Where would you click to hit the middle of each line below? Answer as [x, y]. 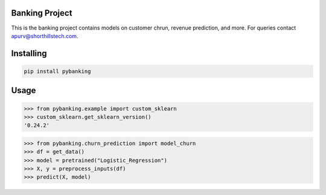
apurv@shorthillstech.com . [45, 36]
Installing [29, 53]
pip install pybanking [57, 71]
